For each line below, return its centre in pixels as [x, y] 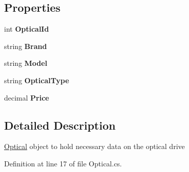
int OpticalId [27, 29]
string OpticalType [37, 80]
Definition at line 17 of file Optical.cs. [63, 163]
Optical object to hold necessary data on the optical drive [94, 146]
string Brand [26, 46]
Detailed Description [60, 125]
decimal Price [27, 97]
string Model [26, 63]
